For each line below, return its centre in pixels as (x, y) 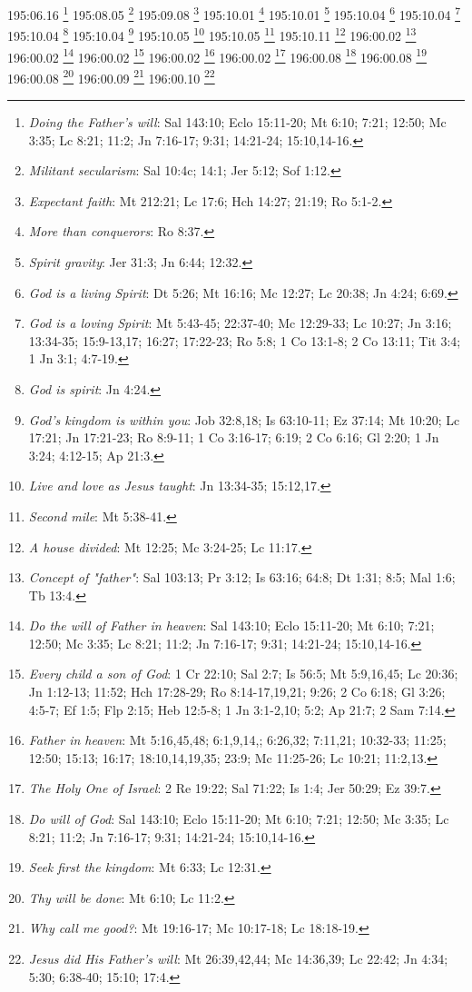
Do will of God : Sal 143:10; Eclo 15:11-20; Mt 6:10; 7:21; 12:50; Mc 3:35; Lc (239, 819)
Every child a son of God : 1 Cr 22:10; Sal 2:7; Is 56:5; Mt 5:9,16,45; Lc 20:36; (243, 674)
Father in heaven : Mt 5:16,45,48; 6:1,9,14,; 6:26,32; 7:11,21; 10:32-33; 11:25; (237, 740)
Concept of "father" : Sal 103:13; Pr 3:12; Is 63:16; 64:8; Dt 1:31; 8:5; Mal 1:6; (242, 577)
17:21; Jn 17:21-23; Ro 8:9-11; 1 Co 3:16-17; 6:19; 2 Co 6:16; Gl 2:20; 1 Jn (234, 437)
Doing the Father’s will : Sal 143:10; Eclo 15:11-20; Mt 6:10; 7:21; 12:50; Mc (237, 122)
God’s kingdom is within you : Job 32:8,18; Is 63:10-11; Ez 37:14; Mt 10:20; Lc (244, 419)
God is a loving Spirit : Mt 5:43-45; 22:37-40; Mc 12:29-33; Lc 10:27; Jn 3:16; (240, 323)
